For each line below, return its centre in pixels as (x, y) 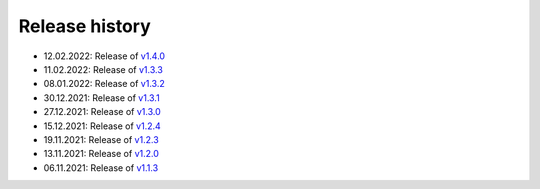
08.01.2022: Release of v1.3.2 (104, 84)
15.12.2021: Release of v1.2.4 (102, 126)
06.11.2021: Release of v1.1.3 (101, 167)
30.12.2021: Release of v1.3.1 (101, 97)
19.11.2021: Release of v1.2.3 (101, 139)
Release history (85, 26)
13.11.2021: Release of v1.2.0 (101, 154)
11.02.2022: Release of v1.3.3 (103, 69)
